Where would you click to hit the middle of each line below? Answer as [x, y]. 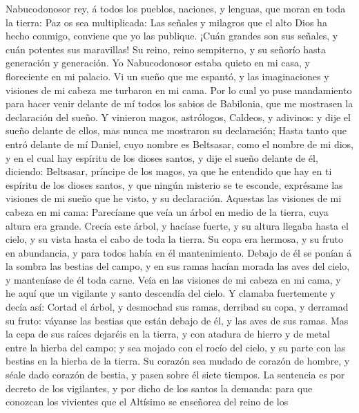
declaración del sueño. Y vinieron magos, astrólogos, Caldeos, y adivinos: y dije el [178, 117]
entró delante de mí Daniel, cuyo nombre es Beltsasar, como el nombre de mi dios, [179, 144]
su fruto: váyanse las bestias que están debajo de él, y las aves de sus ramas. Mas [177, 320]
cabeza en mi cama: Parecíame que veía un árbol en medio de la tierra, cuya [167, 211]
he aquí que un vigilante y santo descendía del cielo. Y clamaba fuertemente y [171, 293]
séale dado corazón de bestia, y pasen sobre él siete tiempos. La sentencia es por [175, 375]
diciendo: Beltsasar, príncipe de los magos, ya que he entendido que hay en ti [169, 171]
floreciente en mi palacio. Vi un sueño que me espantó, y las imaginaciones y [167, 76]
